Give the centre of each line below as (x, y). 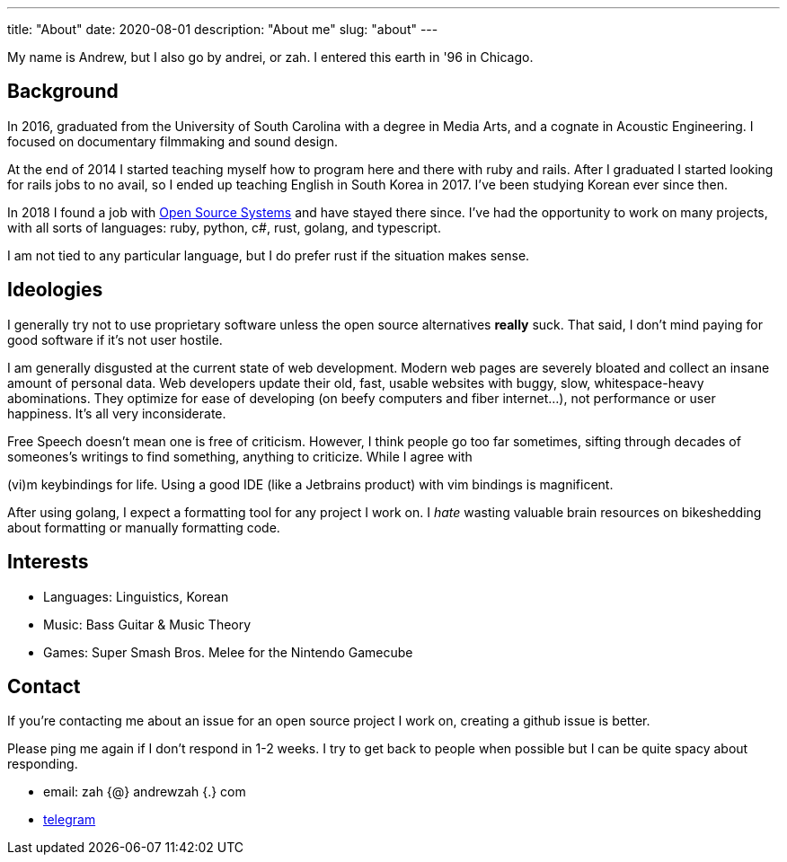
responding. (43, 764)
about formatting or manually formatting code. (144, 527)
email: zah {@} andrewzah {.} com (145, 792)
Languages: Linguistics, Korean (136, 596)
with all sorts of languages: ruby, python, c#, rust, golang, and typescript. (224, 227)
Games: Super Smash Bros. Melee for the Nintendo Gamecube (228, 652)
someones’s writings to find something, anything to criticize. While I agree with (240, 456)
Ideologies (55, 290)
